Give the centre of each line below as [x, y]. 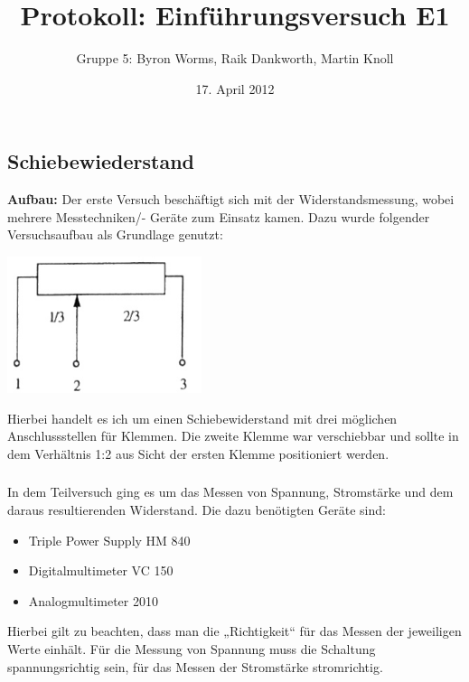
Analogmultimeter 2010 [93, 600]
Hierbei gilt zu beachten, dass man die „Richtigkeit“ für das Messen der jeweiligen [234, 631]
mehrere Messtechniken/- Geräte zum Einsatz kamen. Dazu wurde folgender [219, 216]
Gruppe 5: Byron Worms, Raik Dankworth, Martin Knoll [235, 58]
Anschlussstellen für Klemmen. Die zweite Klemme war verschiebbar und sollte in [233, 436]
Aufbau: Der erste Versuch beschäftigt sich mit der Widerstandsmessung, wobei [231, 199]
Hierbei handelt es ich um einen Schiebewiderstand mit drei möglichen [202, 418]
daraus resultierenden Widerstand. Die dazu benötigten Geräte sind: [197, 509]
